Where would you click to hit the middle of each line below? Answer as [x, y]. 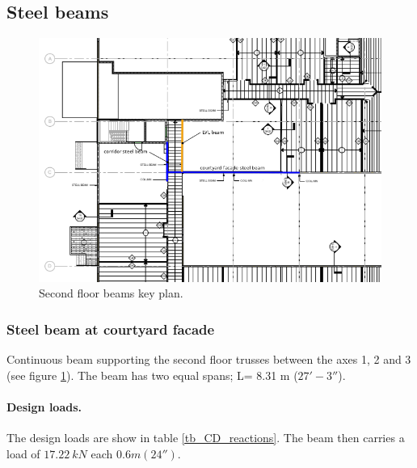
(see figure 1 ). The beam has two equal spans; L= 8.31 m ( [152, 375]
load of [23, 453]
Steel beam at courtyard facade [111, 329]
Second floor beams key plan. [111, 293]
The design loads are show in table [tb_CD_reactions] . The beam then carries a [206, 437]
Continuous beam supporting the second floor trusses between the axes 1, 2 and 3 [209, 359]
